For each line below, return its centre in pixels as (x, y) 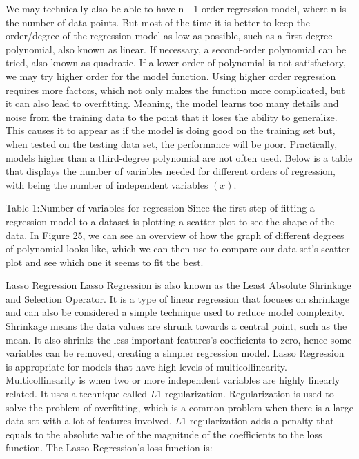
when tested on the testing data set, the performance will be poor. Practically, (172, 143)
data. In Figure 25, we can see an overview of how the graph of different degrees (175, 235)
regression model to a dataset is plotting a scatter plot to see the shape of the (170, 221)
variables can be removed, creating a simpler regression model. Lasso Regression (175, 353)
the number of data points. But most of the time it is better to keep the (158, 22)
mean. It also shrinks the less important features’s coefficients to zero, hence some (179, 339)
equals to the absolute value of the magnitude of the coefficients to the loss (164, 434)
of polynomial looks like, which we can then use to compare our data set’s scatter (178, 249)
